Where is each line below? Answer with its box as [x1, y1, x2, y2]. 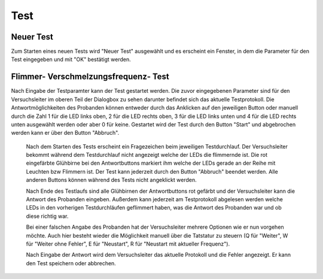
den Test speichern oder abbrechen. [26, 259, 116, 266]
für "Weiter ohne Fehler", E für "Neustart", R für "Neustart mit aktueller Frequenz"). [26, 240, 230, 247]
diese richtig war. [26, 213, 69, 220]
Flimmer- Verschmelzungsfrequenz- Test [11, 72, 170, 82]
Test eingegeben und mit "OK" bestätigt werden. [11, 56, 131, 63]
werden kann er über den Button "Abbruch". [11, 129, 120, 137]
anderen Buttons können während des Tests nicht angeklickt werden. [26, 177, 197, 184]
